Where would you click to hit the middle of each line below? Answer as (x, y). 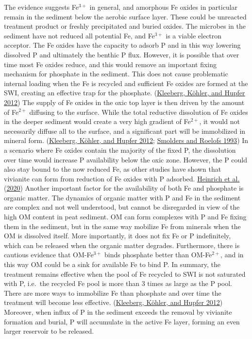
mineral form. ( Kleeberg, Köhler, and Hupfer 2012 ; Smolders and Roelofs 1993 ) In (126, 140)
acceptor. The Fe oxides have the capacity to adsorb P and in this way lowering (122, 45)
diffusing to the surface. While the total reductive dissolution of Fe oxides (139, 112)
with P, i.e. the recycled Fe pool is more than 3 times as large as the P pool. (118, 283)
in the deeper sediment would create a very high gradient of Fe (97, 121)
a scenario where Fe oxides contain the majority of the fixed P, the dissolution (120, 150)
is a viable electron (194, 35)
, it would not (220, 121)
